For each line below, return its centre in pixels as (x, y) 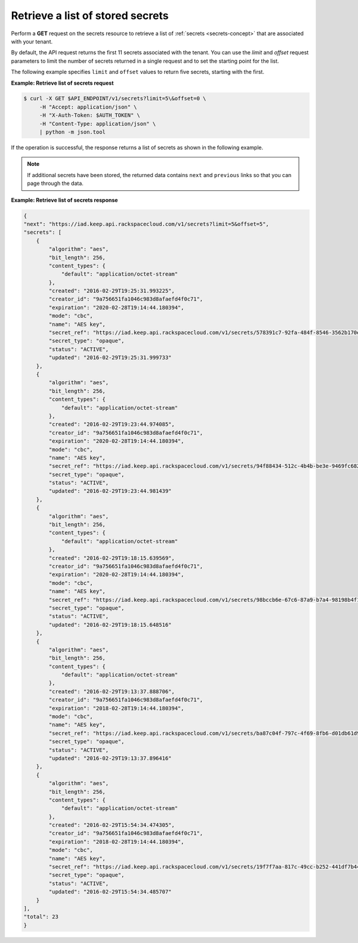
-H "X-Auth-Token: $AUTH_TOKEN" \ (89, 115)
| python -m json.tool (72, 132)
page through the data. (55, 183)
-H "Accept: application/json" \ (88, 107)
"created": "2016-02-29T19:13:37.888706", (112, 691)
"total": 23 (41, 917)
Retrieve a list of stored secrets (90, 16)
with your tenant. (32, 41)
